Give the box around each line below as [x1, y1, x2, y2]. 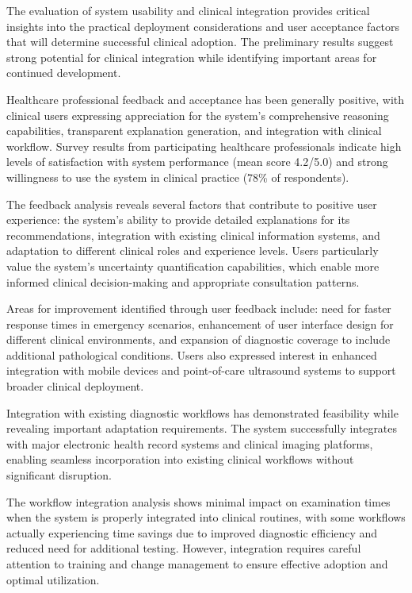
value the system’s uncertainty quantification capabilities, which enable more [6, 257, 380, 274]
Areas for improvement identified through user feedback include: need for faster [6, 300, 391, 317]
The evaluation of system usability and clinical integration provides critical [6, 2, 370, 18]
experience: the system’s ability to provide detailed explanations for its [6, 211, 350, 228]
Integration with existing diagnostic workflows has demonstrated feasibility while [6, 404, 399, 421]
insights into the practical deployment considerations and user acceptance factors [6, 17, 400, 34]
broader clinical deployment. [6, 378, 144, 395]
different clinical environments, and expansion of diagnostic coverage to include [6, 331, 391, 348]
